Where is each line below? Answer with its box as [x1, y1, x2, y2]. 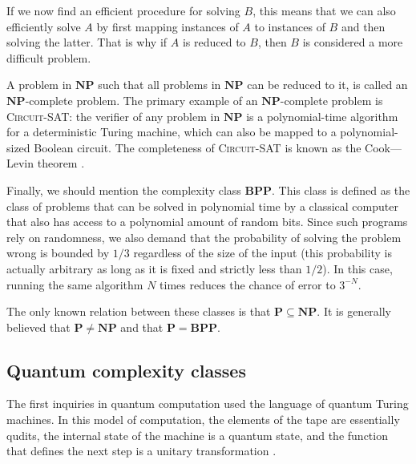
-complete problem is [280, 91, 383, 108]
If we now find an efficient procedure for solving [6, 2, 240, 18]
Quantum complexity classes [6, 357, 246, 382]
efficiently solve [6, 18, 81, 34]
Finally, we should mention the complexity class [6, 181, 241, 198]
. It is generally [317, 303, 392, 320]
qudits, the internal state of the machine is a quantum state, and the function [6, 426, 388, 443]
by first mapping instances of [96, 18, 239, 34]
